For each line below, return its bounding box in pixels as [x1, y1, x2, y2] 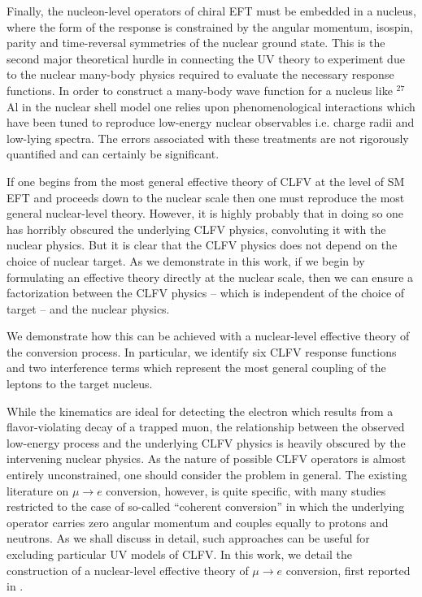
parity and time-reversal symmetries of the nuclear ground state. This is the [7, 34, 385, 51]
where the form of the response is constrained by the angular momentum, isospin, [7, 18, 413, 35]
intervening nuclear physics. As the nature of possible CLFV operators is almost [7, 450, 407, 467]
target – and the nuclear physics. [7, 300, 170, 317]
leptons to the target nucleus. [7, 375, 153, 392]
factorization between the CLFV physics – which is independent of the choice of [7, 284, 405, 301]
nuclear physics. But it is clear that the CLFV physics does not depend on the [7, 236, 398, 253]
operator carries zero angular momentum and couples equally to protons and [7, 513, 389, 530]
